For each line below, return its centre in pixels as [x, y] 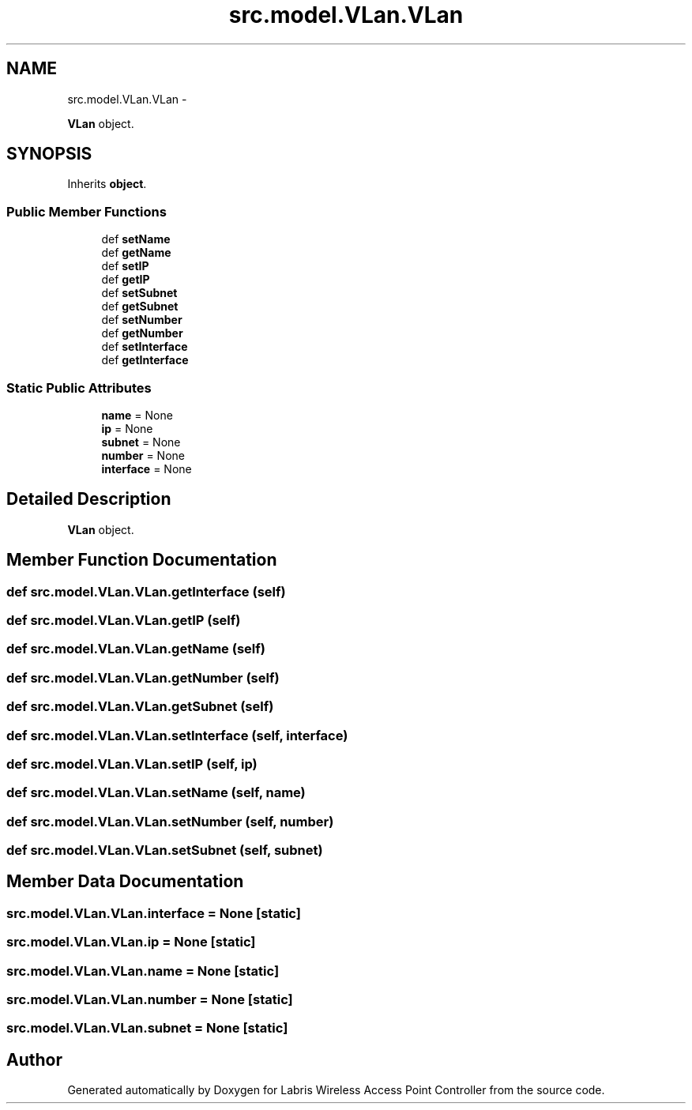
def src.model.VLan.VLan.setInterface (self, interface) [177, 735]
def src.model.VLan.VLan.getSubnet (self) [140, 707]
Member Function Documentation [142, 560]
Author [34, 1059]
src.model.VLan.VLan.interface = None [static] [154, 913]
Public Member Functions [86, 211]
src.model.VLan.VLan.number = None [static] [150, 999]
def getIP [126, 280]
